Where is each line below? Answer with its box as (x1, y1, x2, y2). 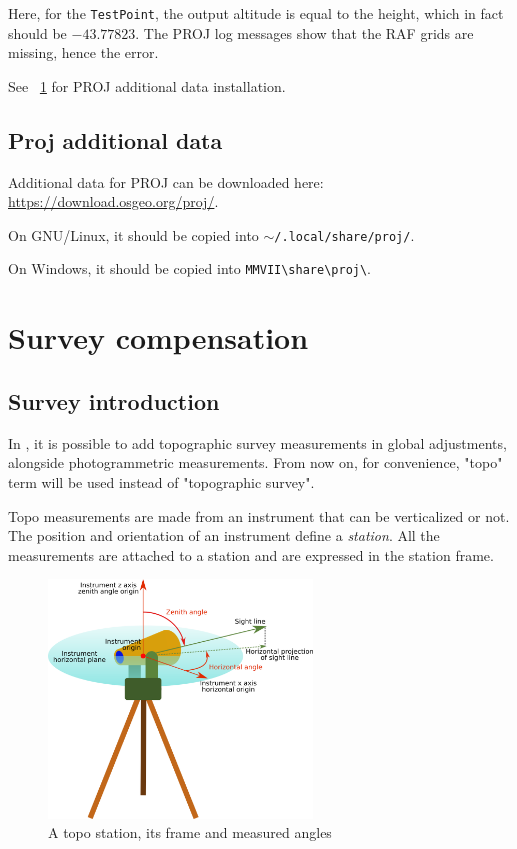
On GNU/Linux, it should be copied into (8, 224, 259, 245)
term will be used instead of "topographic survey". (8, 471, 315, 492)
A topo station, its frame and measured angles (48, 822, 332, 843)
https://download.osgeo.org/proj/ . (8, 191, 219, 212)
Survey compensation (8, 317, 309, 358)
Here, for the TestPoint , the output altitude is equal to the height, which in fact (8, 3, 504, 23)
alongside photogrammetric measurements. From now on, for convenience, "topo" (8, 452, 503, 473)
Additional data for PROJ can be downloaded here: (8, 171, 324, 192)
